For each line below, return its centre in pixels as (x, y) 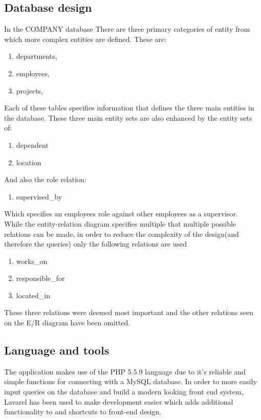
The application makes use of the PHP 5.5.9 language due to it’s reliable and (125, 371)
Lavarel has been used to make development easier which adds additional (119, 401)
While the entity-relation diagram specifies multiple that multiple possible (120, 223)
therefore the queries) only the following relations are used (96, 244)
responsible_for (40, 278)
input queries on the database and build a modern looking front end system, (124, 392)
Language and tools (57, 350)
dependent (32, 145)
